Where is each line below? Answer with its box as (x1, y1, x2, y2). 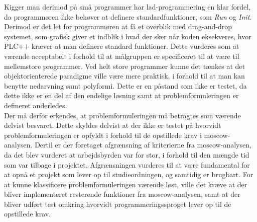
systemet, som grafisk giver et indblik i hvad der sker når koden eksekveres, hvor (4, 31, 251, 41)
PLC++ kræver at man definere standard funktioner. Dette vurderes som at (4, 41, 239, 51)
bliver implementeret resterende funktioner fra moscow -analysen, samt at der (4, 189, 240, 199)
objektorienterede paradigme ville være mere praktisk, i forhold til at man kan (4, 70, 245, 81)
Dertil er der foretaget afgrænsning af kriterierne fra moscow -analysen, (35, 139, 251, 150)
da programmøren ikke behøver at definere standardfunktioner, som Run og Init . (4, 11, 252, 22)
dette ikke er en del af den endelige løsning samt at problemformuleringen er (4, 90, 239, 101)
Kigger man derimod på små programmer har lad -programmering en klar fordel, (4, 2, 250, 12)
